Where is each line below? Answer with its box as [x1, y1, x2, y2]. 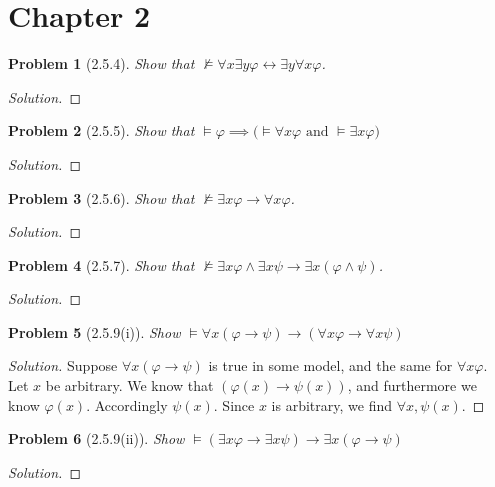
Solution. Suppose [8, 355, 118, 376]
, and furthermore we [347, 375, 477, 396]
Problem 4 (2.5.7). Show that [8, 254, 195, 275]
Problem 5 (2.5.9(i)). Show [8, 321, 181, 342]
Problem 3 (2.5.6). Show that [8, 187, 195, 208]
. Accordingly [86, 394, 168, 415]
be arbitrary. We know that [45, 375, 214, 396]
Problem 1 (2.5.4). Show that [8, 53, 195, 74]
